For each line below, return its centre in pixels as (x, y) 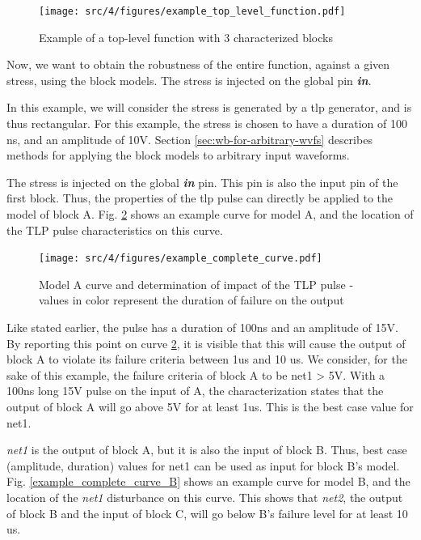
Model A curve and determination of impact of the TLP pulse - (196, 284)
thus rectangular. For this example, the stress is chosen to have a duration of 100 (207, 123)
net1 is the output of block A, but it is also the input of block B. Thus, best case (207, 450)
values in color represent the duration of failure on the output (192, 300)
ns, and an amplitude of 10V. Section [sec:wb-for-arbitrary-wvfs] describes (189, 139)
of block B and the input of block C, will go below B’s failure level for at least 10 (207, 513)
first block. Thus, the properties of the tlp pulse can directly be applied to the (200, 198)
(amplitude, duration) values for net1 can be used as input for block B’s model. (203, 465)
